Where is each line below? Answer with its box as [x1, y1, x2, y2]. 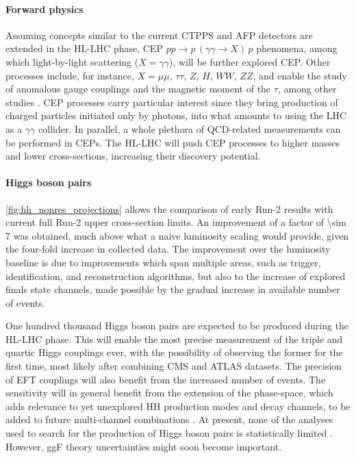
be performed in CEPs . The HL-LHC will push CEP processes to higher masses [5, 135, 340, 149]
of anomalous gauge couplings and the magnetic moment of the [5, 81, 271, 96]
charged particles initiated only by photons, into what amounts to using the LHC [5, 108, 346, 123]
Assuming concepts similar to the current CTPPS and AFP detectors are [5, 27, 313, 42]
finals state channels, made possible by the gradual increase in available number [5, 282, 340, 296]
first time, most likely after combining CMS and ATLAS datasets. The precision [5, 359, 342, 373]
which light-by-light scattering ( [5, 54, 139, 68]
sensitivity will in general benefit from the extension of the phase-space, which [5, 385, 333, 400]
